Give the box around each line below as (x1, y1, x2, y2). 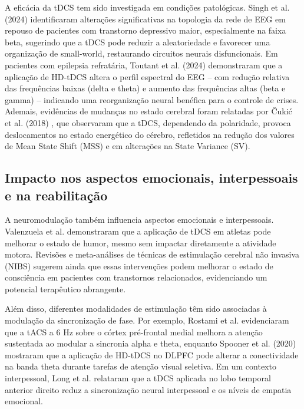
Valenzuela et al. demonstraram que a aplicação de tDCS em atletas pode (5, 225, 271, 237)
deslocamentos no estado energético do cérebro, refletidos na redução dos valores (5, 128, 295, 140)
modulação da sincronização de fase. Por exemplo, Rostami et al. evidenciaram (5, 314, 289, 326)
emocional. (5, 395, 43, 407)
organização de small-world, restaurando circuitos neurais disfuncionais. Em (5, 47, 278, 60)
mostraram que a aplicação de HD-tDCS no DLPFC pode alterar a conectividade (5, 348, 299, 361)
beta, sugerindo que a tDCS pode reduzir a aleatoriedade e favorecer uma (5, 35, 270, 48)
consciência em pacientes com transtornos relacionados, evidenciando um (5, 271, 267, 283)
